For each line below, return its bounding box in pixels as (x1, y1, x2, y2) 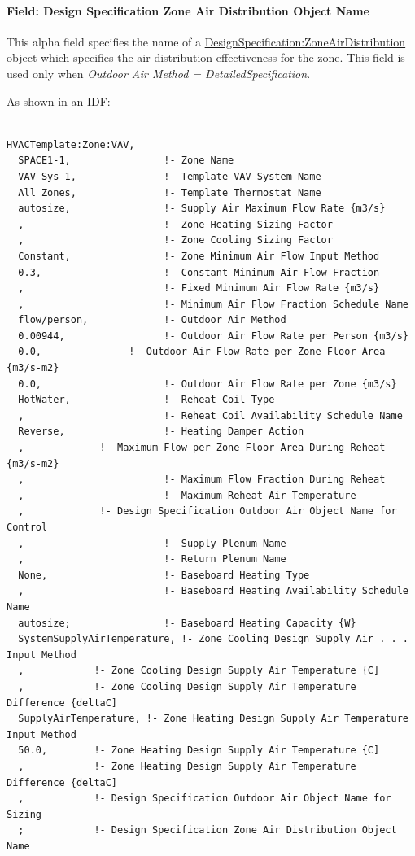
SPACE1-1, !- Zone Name (18, 155, 234, 167)
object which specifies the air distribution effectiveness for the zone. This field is (7, 49, 405, 66)
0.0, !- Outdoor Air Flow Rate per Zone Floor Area (18, 346, 386, 358)
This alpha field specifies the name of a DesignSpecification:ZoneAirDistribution (7, 33, 406, 50)
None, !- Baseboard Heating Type (18, 569, 310, 581)
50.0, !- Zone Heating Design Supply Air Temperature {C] (18, 745, 380, 757)
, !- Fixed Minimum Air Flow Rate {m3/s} (18, 282, 380, 295)
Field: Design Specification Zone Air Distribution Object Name (7, 2, 369, 19)
